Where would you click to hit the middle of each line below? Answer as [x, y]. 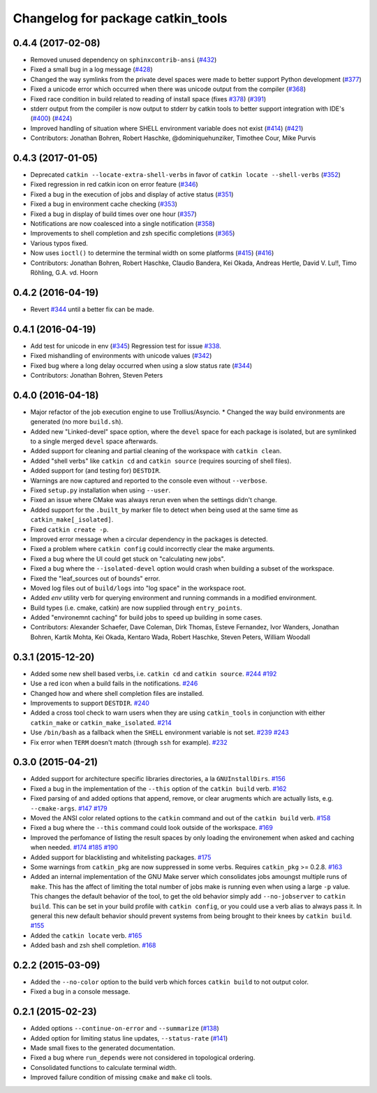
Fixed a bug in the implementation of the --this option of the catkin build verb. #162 [158, 788]
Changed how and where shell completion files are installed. [117, 693]
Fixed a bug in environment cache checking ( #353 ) [104, 204]
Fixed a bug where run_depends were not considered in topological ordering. [143, 1058]
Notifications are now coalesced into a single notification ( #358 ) [123, 224]
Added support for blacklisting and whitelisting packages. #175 [121, 857]
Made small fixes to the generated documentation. [103, 1048]
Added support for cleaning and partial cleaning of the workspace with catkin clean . [156, 451]
